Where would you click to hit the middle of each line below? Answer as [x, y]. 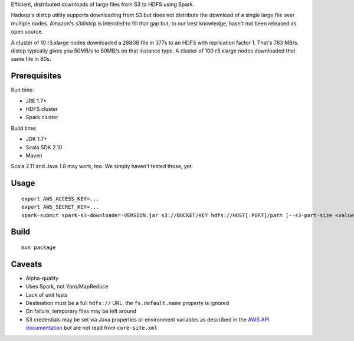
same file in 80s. [31, 59]
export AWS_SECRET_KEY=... [60, 207]
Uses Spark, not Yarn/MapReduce [67, 287]
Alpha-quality [42, 278]
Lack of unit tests [47, 294]
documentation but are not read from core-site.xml [91, 328]
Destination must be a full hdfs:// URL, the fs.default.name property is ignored [127, 303]
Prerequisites [36, 76]
